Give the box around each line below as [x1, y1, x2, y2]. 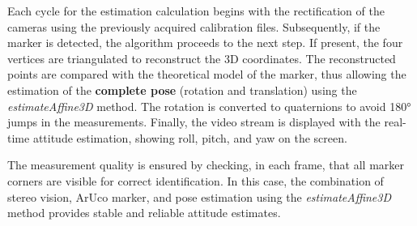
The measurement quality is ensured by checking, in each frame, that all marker [7, 156, 404, 173]
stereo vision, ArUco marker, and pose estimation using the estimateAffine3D [7, 188, 392, 205]
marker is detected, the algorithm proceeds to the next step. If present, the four [7, 34, 403, 51]
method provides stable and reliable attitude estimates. [7, 204, 281, 221]
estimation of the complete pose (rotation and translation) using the [7, 81, 357, 98]
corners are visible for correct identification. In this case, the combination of [7, 172, 384, 189]
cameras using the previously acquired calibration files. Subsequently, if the [7, 18, 381, 35]
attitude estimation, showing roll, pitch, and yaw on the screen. [32, 129, 347, 146]
